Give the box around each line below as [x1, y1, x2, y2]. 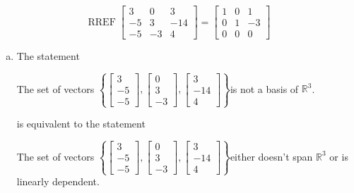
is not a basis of [230, 81, 299, 96]
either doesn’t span [230, 149, 313, 163]
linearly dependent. [16, 174, 100, 189]
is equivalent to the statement [16, 116, 146, 131]
